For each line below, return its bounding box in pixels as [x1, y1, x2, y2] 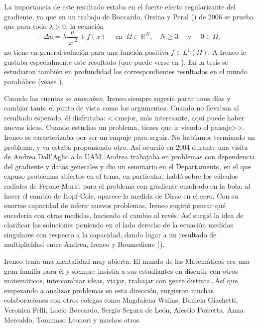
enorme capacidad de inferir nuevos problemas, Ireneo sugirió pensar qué [4, 200, 226, 211]
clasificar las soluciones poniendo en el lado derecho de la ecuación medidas [4, 219, 234, 230]
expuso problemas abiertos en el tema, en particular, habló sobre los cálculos [4, 171, 238, 181]
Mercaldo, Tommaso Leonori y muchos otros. [4, 314, 141, 325]
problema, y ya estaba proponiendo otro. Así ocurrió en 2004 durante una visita [4, 141, 248, 152]
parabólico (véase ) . [4, 76, 64, 86]
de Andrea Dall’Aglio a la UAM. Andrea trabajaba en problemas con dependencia [4, 151, 255, 162]
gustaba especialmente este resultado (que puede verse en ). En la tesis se [4, 56, 229, 67]
